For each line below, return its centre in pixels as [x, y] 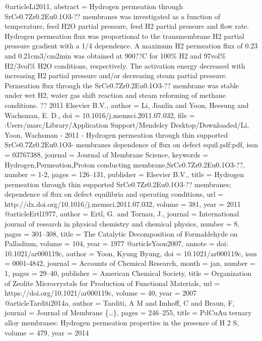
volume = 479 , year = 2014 [47, 332]
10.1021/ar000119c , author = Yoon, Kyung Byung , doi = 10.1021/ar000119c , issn [131, 253]
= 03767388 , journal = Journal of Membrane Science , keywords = [107, 154]
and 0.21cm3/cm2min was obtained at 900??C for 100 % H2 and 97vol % [115, 55]
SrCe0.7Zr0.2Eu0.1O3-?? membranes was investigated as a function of [112, 16]
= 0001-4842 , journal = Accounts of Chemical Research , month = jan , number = [130, 263]
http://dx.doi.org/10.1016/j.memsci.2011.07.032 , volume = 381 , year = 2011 [123, 204]
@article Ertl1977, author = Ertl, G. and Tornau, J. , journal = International [122, 214]
